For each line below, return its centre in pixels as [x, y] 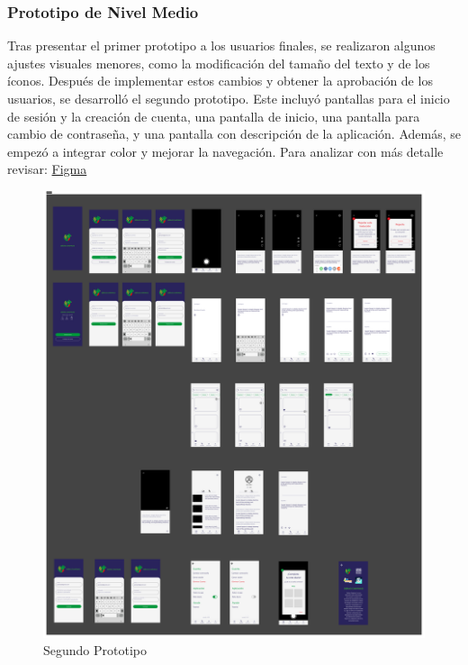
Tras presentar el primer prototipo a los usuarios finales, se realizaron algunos [221, 46]
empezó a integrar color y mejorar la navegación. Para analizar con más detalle [225, 151]
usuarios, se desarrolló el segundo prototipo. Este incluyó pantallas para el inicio [229, 98]
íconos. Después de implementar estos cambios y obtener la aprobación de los [220, 81]
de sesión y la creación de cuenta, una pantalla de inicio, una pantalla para [214, 116]
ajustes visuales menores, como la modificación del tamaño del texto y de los [219, 63]
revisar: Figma [47, 169]
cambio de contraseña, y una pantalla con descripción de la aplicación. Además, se [234, 134]
